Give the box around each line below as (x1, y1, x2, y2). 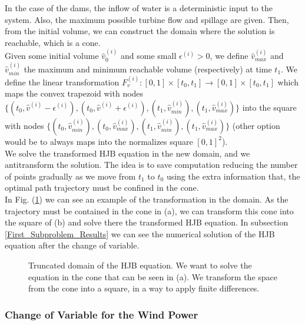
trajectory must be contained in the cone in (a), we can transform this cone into (5, 204, 294, 217)
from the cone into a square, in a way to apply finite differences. (28, 282, 260, 294)
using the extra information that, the (166, 170, 300, 182)
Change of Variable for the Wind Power (5, 307, 198, 321)
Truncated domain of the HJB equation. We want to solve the (28, 258, 252, 271)
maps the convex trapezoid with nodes (5, 87, 144, 100)
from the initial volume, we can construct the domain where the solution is (5, 25, 275, 37)
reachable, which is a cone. (5, 36, 101, 48)
